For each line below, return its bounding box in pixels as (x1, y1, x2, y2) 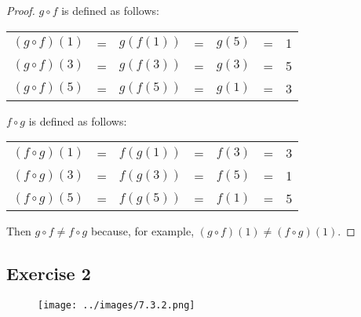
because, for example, (90, 223, 195, 239)
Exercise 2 (6, 261, 91, 286)
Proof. (6, 2, 35, 18)
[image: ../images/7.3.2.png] (38, 299, 195, 311)
